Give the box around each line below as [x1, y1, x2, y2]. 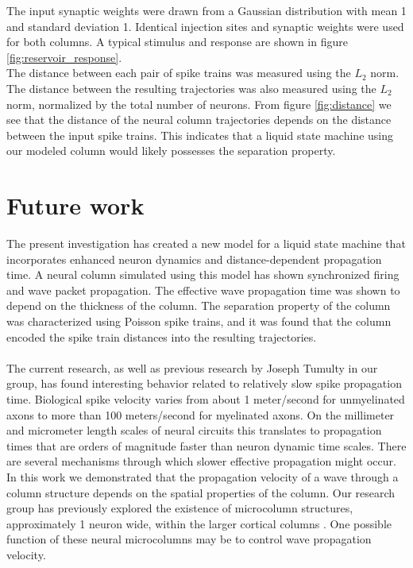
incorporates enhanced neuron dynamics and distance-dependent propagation [6, 250, 382, 267]
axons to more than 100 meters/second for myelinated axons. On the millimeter [6, 406, 395, 423]
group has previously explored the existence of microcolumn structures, [6, 500, 353, 516]
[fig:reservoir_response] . [6, 48, 122, 65]
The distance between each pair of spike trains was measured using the [6, 64, 351, 81]
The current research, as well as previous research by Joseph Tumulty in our [6, 359, 378, 376]
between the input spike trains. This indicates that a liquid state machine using [6, 126, 394, 143]
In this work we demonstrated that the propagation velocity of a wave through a [6, 468, 399, 485]
